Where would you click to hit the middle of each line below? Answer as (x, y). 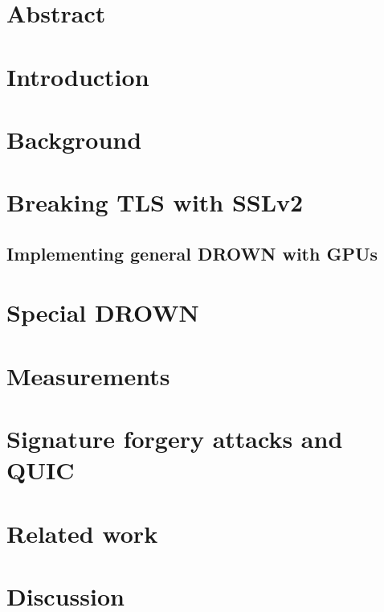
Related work (82, 533)
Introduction (78, 76)
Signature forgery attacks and (175, 439)
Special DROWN (103, 312)
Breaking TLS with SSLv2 (155, 202)
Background (74, 139)
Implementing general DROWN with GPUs (192, 253)
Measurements (88, 375)
